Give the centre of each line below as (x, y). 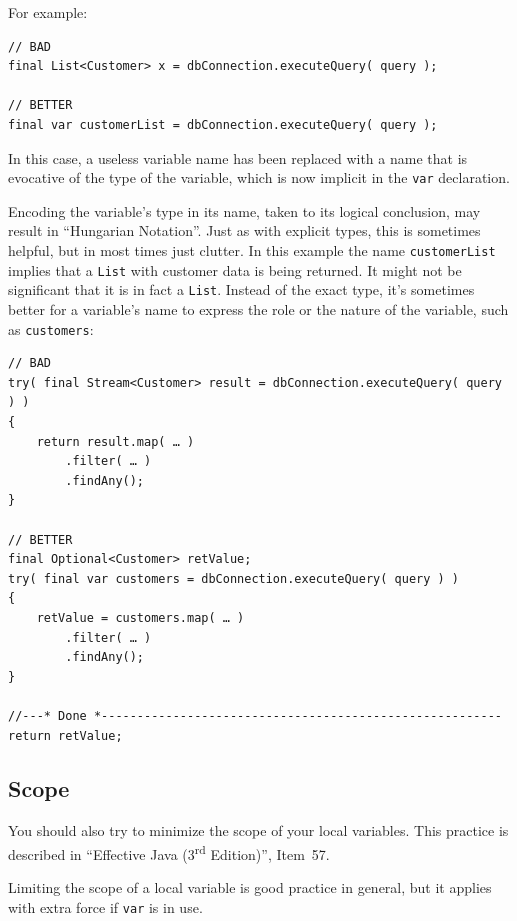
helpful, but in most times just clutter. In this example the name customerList (252, 250)
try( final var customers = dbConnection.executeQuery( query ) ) (234, 578)
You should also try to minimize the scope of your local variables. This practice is (258, 830)
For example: (48, 12)
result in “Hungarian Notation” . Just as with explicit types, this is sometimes (244, 230)
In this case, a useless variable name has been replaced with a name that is (238, 157)
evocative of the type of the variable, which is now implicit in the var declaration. (259, 177)
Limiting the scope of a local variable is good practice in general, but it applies (250, 887)
